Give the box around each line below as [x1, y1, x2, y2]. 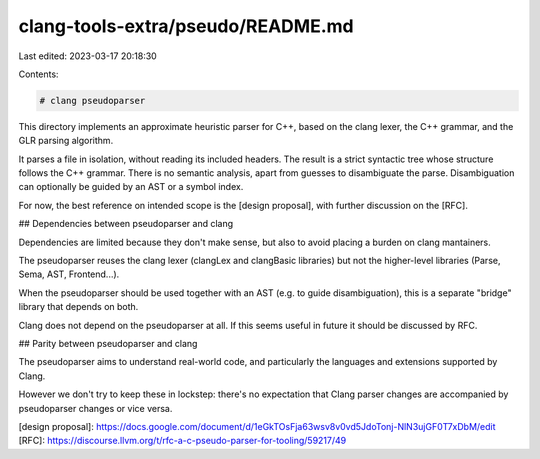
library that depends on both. [18, 301, 139, 313]
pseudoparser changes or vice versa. [18, 402, 173, 414]
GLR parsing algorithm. [18, 135, 114, 147]
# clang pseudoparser [39, 95, 146, 106]
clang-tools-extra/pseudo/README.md [18, 15, 354, 37]
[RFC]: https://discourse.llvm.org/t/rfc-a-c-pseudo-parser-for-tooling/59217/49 [18, 435, 347, 447]
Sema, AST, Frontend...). [18, 268, 120, 280]
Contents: [18, 68, 59, 80]
